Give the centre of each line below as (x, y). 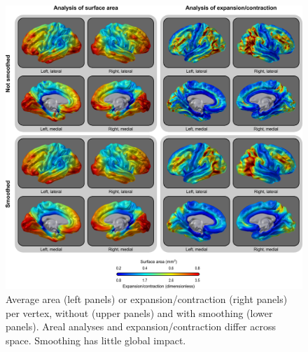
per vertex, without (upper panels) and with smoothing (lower (139, 312)
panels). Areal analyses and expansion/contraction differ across (141, 326)
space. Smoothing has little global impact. (96, 340)
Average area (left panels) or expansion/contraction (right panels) (147, 298)
